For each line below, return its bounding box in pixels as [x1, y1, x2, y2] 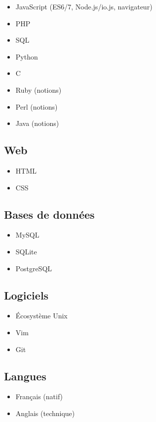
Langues [4, 368, 46, 383]
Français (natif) [15, 391, 63, 402]
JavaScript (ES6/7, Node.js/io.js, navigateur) [15, 1, 153, 11]
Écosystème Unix [15, 310, 68, 321]
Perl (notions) [15, 101, 58, 112]
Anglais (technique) [15, 408, 75, 418]
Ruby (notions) [15, 84, 62, 95]
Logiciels [4, 287, 49, 302]
